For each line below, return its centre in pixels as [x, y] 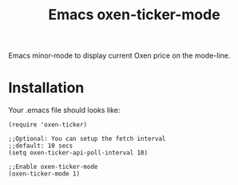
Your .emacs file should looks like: [64, 111]
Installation [46, 88]
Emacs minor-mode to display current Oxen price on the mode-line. [119, 56]
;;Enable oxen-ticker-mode [53, 167]
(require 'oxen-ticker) [48, 125]
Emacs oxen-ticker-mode [134, 15]
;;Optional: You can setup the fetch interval [87, 139]
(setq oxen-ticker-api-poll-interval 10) [78, 153]
